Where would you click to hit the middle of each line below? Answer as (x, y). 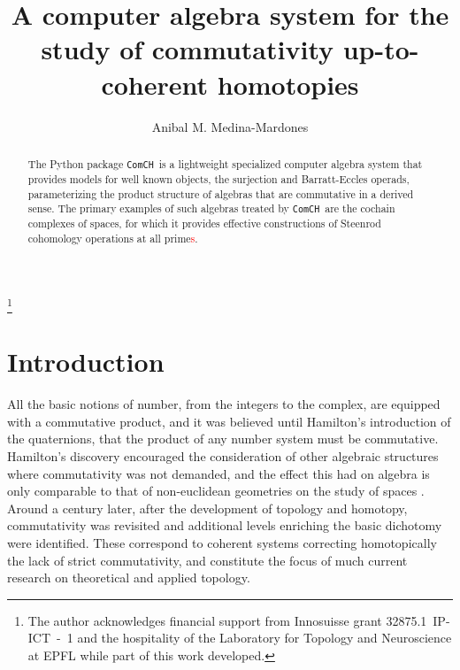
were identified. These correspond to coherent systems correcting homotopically (222, 543)
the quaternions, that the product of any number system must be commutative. (223, 439)
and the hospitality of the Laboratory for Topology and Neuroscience (264, 638)
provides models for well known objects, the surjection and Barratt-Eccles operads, (218, 179)
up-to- (381, 49)
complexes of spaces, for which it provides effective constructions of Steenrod (204, 223)
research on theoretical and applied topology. (129, 578)
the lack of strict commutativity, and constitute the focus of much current (207, 560)
